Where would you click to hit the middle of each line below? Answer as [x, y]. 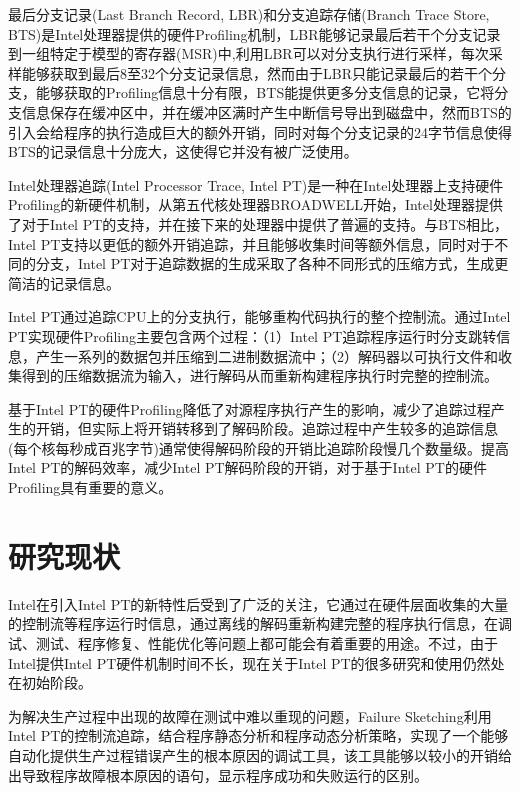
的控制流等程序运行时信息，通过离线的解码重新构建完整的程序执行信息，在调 [260, 623]
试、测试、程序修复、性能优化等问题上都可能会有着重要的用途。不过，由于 [253, 642]
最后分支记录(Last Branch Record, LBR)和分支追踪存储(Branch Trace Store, [249, 14]
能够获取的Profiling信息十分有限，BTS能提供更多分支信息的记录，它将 [265, 92]
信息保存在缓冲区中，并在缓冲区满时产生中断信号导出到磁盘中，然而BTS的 [266, 111]
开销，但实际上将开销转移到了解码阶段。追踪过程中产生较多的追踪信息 [266, 428]
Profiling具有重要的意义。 [90, 487]
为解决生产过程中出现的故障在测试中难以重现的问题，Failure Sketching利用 [250, 715]
